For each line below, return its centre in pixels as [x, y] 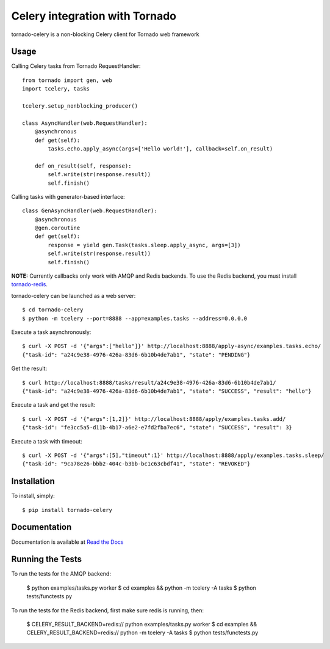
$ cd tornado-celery [53, 310]
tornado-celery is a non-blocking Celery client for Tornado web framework [105, 34]
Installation [33, 481]
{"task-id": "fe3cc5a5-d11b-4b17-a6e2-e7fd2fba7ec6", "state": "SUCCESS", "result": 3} [157, 428]
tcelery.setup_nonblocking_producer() [80, 106]
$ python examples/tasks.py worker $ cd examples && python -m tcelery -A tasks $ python [141, 588]
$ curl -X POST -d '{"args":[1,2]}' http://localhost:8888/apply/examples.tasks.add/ [154, 419]
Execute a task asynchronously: [51, 332]
